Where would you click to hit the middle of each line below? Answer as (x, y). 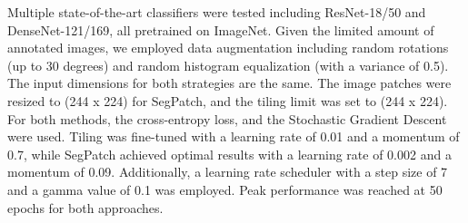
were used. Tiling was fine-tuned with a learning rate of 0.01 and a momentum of (234, 136)
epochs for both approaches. (85, 207)
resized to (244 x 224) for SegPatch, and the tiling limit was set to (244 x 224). (228, 100)
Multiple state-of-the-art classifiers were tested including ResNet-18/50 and (217, 12)
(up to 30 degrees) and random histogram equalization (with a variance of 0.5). (228, 65)
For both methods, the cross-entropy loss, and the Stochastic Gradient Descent (227, 118)
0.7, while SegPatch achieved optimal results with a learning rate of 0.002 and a (229, 154)
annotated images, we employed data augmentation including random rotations (228, 48)
